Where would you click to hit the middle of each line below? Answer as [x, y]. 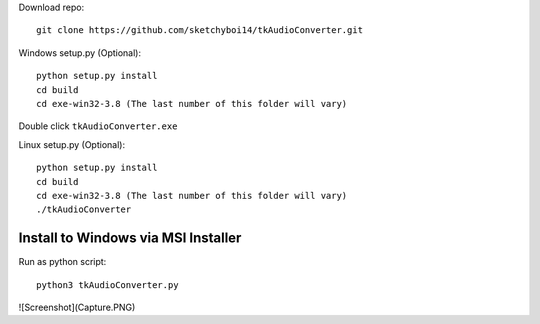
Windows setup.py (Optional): [80, 52]
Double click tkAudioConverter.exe [98, 126]
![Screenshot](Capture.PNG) [77, 307]
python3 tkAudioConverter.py [107, 284]
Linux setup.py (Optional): [71, 144]
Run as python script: [62, 262]
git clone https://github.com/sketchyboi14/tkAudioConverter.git [200, 30]
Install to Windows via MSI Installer [130, 238]
